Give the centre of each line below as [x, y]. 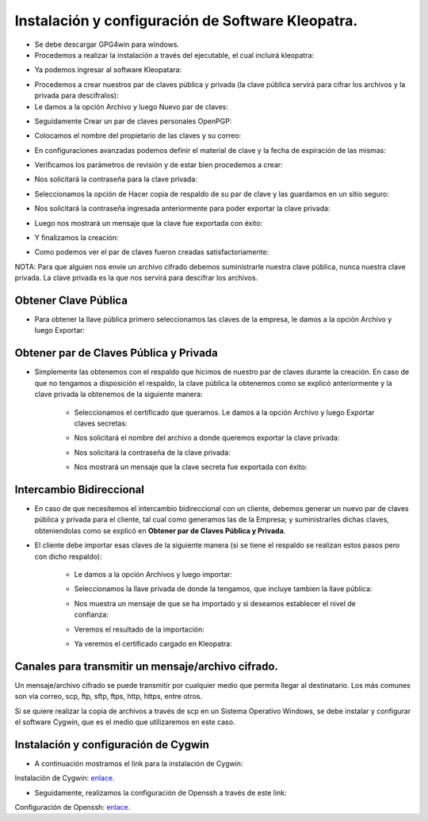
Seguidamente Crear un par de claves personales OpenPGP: [133, 121]
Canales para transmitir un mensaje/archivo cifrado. [147, 666]
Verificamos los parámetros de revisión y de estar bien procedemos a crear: [159, 165]
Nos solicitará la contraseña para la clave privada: [116, 179]
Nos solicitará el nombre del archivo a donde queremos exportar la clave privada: [207, 438]
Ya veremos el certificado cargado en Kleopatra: [153, 643]
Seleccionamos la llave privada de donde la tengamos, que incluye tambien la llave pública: [223, 589]
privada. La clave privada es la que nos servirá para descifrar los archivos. [136, 278]
